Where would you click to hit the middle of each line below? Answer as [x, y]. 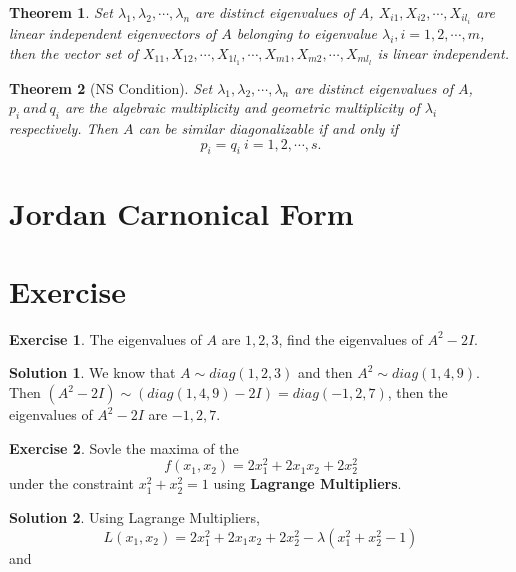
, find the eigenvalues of [350, 338]
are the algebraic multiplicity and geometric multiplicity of [242, 107]
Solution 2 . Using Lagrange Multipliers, [134, 517]
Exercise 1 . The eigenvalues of [105, 338]
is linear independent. [443, 52]
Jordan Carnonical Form [181, 212]
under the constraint [72, 483]
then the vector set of [73, 52]
